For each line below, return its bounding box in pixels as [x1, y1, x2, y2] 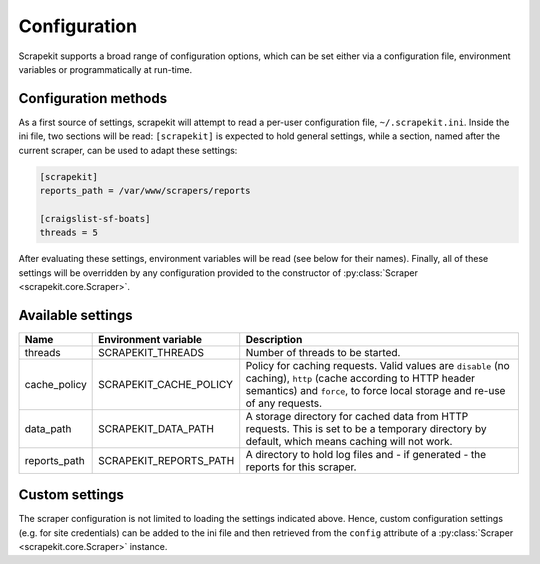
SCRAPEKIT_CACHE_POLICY [98, 377, 234, 391]
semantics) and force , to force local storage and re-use [245, 383, 506, 397]
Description [245, 332, 303, 346]
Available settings [18, 306, 134, 324]
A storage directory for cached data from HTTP [245, 409, 469, 423]
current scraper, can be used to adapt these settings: [18, 144, 238, 156]
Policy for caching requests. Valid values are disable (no [245, 358, 510, 372]
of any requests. [245, 396, 323, 410]
